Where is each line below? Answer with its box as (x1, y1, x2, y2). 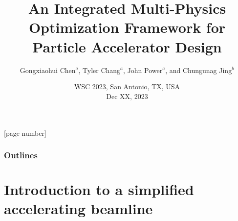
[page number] (4, 128, 46, 138)
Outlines (4, 148, 38, 161)
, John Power (123, 65, 163, 75)
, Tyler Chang (78, 65, 121, 75)
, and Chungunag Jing (165, 65, 232, 75)
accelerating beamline (4, 198, 153, 219)
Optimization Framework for (28, 17, 226, 37)
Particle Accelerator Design (32, 36, 222, 56)
